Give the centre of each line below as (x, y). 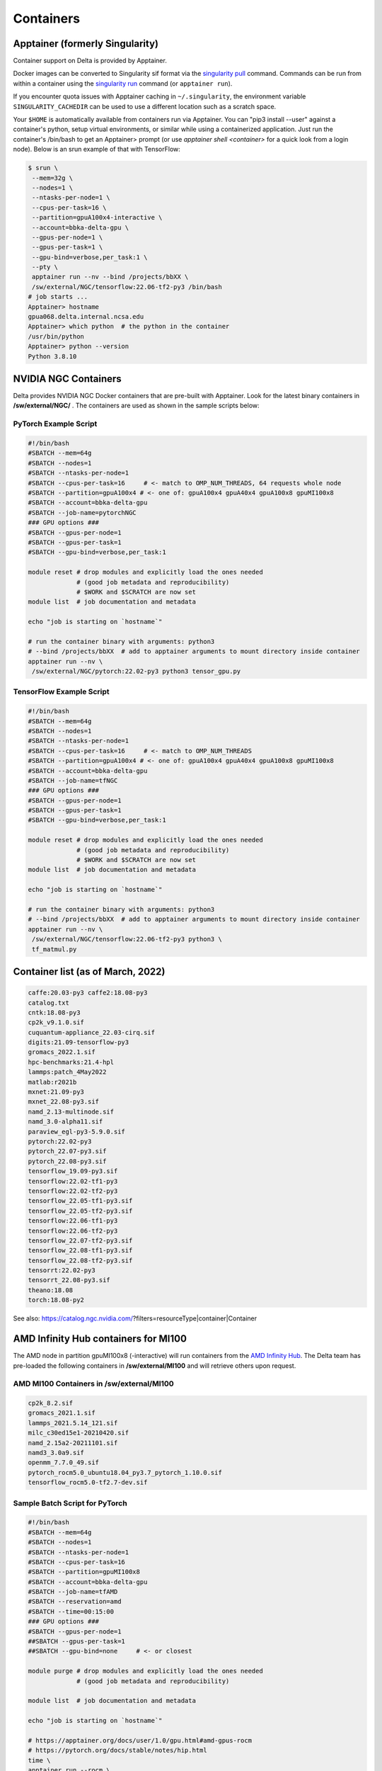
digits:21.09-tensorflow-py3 (79, 1042)
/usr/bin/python (56, 336)
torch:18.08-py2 (56, 1300)
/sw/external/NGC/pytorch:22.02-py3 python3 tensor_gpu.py (137, 672)
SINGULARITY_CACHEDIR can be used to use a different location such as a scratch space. (145, 106)
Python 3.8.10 (52, 356)
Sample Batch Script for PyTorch (70, 1503)
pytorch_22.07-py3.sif (67, 1152)
